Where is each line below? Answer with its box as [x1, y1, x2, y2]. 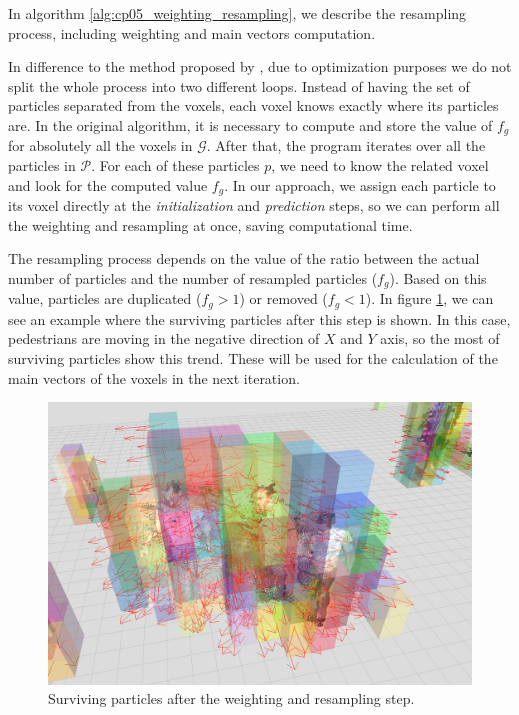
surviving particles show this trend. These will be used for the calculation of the [8, 347, 498, 368]
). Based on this [389, 267, 487, 288]
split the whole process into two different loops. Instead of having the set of [8, 75, 470, 96]
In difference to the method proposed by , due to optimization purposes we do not [8, 56, 512, 77]
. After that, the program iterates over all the [206, 135, 486, 156]
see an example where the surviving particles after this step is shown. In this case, [8, 308, 511, 329]
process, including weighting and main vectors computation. [8, 22, 376, 43]
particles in [8, 155, 76, 176]
